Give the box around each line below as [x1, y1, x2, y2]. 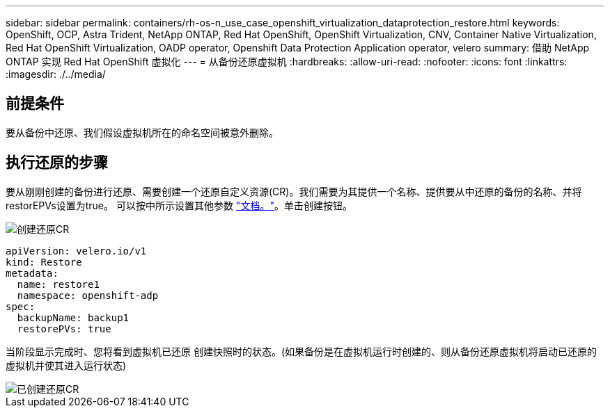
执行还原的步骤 [6, 154, 108, 172]
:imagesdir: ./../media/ [6, 68, 106, 80]
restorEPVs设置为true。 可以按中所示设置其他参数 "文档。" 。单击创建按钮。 [6, 199, 352, 211]
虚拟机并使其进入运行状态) [6, 359, 127, 371]
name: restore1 [17, 278, 100, 290]
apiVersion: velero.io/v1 [6, 245, 147, 257]
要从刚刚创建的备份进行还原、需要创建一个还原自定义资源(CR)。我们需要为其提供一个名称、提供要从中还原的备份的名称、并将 [6, 185, 582, 197]
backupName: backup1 [17, 311, 130, 323]
